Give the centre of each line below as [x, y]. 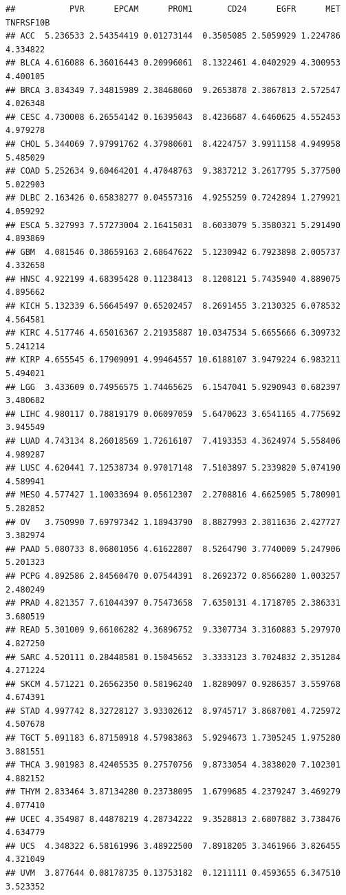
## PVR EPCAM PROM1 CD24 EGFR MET [173, 9]
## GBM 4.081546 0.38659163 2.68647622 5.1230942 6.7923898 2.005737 [173, 252]
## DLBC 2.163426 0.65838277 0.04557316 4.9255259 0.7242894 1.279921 [173, 198]
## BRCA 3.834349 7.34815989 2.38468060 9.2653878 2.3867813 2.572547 [173, 90]
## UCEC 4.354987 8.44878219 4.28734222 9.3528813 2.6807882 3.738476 [173, 819]
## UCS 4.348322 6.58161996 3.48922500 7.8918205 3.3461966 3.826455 [173, 846]
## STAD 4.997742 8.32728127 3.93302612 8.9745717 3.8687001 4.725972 [173, 711]
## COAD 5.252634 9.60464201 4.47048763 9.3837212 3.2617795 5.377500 [173, 171]
